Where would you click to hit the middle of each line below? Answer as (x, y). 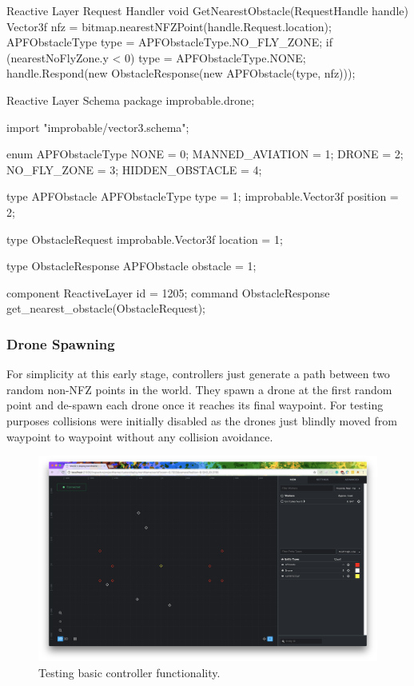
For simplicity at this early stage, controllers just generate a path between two (198, 374)
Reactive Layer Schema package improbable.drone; (131, 100)
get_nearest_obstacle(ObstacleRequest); (106, 308)
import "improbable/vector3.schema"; (98, 127)
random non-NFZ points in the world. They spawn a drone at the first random (199, 389)
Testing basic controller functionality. (129, 672)
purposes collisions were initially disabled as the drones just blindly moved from (202, 420)
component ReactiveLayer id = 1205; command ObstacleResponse (168, 292)
